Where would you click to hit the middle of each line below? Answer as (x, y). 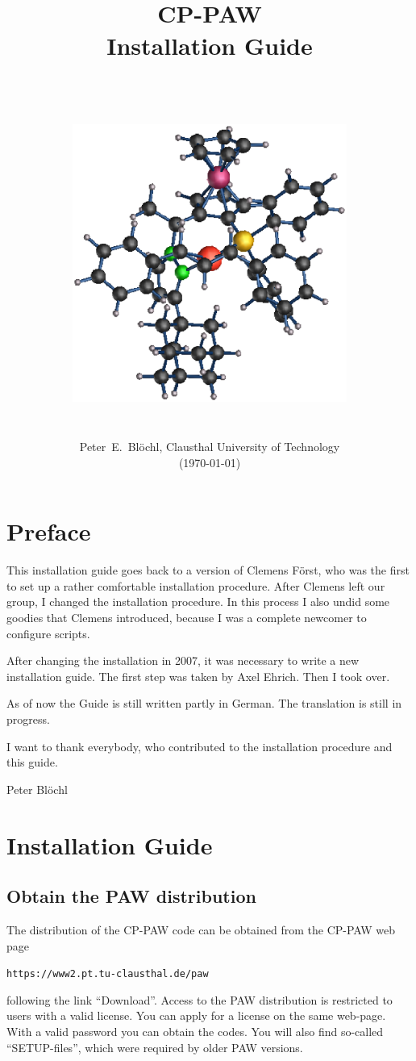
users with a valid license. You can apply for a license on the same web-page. (196, 1015)
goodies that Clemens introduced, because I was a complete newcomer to (187, 618)
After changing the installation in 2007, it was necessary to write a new (183, 660)
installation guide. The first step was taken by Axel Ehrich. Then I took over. (198, 676)
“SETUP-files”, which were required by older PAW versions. (155, 1047)
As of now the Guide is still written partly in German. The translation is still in (204, 703)
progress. (28, 719)
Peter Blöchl (37, 789)
